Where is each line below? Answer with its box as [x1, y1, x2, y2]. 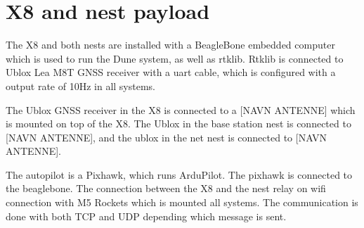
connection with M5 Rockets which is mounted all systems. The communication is [6, 195, 358, 210]
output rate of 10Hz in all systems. [6, 78, 155, 93]
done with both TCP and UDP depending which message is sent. [6, 208, 287, 223]
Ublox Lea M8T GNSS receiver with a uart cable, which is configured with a [6, 65, 336, 80]
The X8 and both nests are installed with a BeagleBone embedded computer [6, 37, 335, 52]
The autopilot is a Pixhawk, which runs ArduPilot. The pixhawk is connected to [6, 167, 353, 182]
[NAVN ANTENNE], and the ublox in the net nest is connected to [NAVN [6, 129, 327, 144]
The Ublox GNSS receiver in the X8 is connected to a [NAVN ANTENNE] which [6, 102, 356, 117]
